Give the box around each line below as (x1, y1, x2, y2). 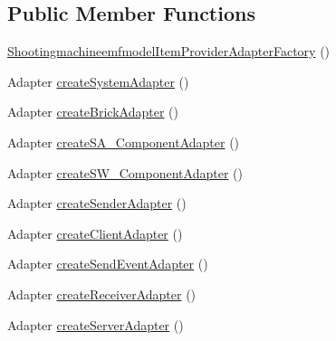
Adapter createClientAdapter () (7, 223, 183, 242)
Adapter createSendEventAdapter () (7, 254, 208, 273)
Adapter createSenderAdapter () (7, 194, 187, 213)
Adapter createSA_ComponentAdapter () (7, 132, 240, 151)
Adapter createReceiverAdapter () (7, 284, 197, 303)
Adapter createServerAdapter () (7, 315, 184, 334)
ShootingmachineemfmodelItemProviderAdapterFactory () (7, 42, 331, 61)
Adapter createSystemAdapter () (7, 71, 189, 90)
